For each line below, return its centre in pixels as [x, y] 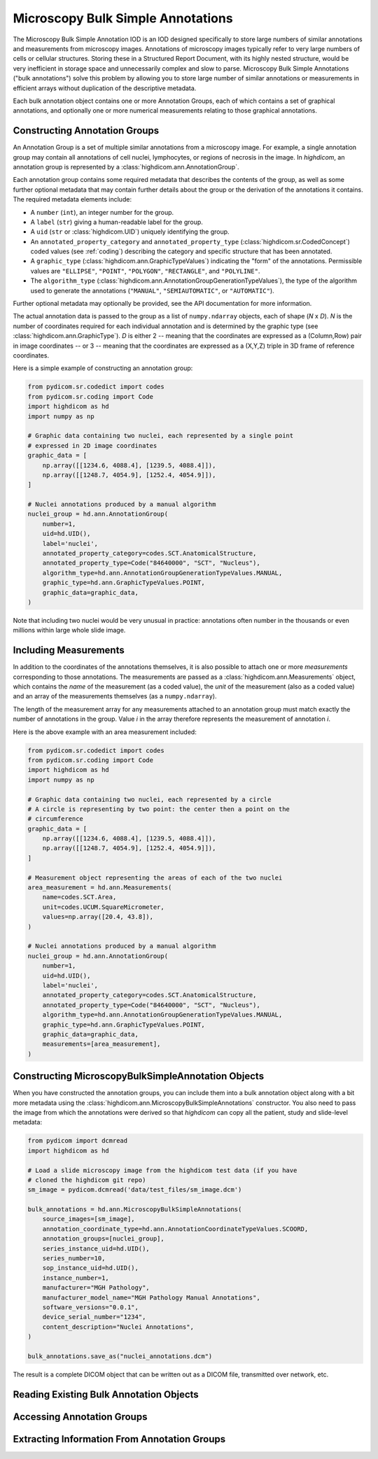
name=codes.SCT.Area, [79, 897]
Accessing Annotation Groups [80, 1417]
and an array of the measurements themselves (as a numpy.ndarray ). [115, 696]
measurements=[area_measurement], [101, 1044]
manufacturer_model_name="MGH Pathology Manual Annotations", [151, 1297]
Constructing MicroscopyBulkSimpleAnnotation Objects [139, 1077]
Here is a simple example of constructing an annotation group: [103, 368]
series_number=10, [74, 1259]
